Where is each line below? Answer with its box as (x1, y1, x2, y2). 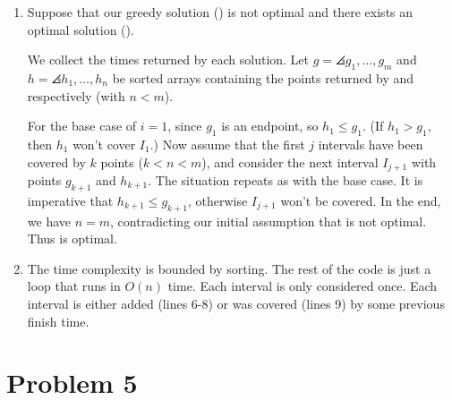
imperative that (27, 191, 114, 209)
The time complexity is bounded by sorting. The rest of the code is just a (27, 259, 431, 277)
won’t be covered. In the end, (280, 191, 441, 209)
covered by (27, 152, 86, 171)
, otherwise (187, 191, 248, 209)
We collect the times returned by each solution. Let (27, 50, 310, 69)
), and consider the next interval (201, 152, 379, 171)
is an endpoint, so (221, 116, 319, 135)
